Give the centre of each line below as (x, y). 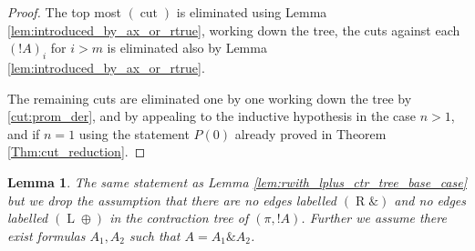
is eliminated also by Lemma (187, 48)
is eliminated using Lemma (252, 12)
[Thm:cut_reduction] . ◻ (77, 151)
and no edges (430, 200)
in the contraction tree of (179, 218)
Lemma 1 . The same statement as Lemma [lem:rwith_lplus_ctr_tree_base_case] (237, 181)
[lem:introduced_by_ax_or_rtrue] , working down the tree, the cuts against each (234, 30)
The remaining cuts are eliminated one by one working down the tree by (210, 98)
